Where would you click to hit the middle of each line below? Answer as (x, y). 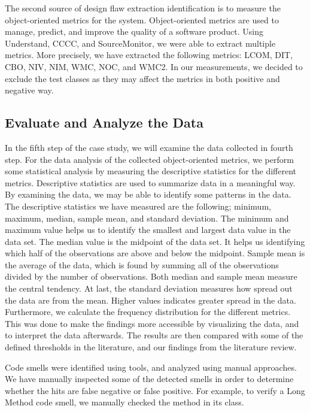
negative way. (29, 90)
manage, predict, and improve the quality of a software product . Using (134, 31)
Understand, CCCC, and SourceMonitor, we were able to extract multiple (140, 43)
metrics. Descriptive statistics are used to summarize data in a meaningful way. (150, 182)
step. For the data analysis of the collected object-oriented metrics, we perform (149, 159)
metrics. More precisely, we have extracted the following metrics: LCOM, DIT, (149, 55)
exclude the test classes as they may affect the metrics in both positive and (142, 78)
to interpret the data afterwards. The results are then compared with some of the (154, 335)
